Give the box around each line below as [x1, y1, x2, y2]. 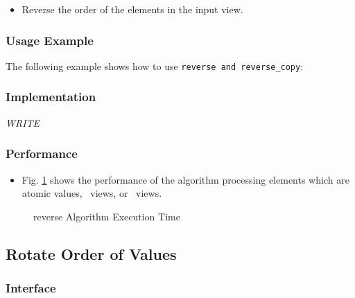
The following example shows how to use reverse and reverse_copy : [6, 58, 304, 73]
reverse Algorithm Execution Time [33, 209, 180, 223]
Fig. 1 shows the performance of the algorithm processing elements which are [21, 172, 349, 186]
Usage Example [6, 31, 94, 49]
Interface [6, 279, 56, 296]
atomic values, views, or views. [21, 186, 162, 200]
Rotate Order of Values [6, 243, 177, 264]
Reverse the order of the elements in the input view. [21, 2, 243, 16]
